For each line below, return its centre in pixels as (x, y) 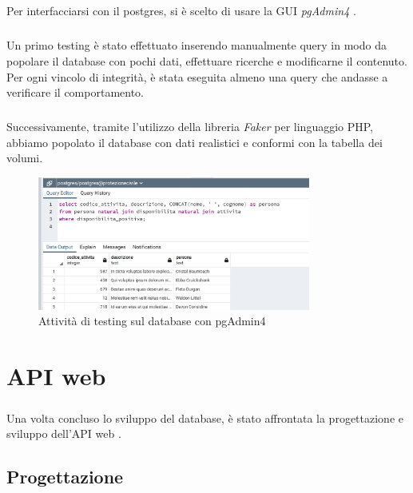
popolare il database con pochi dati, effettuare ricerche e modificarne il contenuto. (207, 60)
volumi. (25, 158)
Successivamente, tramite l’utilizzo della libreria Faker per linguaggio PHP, (190, 127)
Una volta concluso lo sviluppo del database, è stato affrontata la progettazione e (205, 417)
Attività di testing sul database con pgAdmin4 (152, 321)
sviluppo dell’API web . (64, 433)
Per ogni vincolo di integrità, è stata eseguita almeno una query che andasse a (197, 76)
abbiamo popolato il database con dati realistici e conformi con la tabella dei (195, 142)
